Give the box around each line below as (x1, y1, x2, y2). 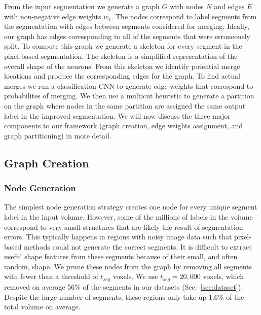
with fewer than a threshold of (4, 271, 98, 282)
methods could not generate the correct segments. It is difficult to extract (23, 241, 252, 252)
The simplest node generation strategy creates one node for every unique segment (4, 201, 257, 212)
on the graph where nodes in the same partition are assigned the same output (4, 100, 246, 111)
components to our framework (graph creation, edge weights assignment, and (4, 120, 243, 131)
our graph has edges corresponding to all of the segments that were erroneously (4, 30, 250, 41)
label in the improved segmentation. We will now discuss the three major (4, 110, 231, 121)
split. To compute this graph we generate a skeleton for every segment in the (4, 41, 242, 51)
